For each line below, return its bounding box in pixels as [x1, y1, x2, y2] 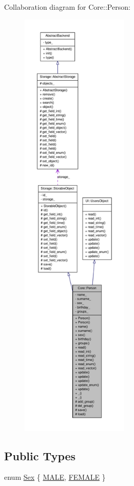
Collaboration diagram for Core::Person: [4, 2, 130, 12]
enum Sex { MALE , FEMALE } [4, 472, 106, 482]
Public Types [4, 447, 76, 463]
